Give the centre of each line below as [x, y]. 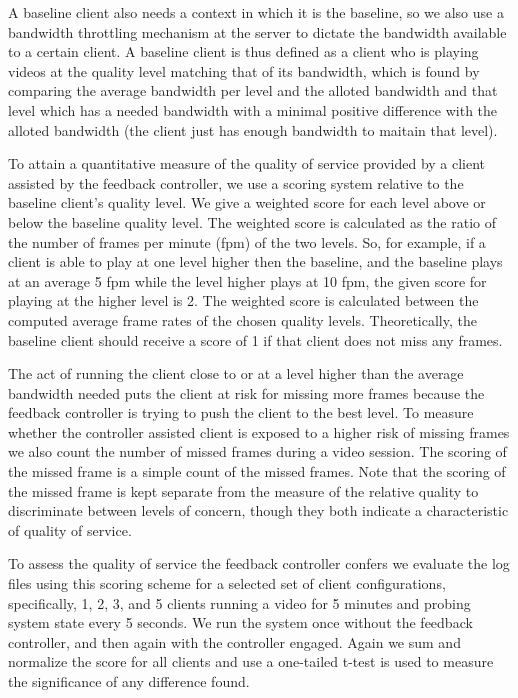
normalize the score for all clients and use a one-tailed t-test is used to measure [251, 661]
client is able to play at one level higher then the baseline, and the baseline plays [255, 261]
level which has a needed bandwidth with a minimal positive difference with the [253, 109]
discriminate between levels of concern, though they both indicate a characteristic [258, 510]
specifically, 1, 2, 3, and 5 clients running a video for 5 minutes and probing [239, 602]
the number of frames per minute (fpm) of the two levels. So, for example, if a [247, 241]
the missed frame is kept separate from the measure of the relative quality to [243, 490]
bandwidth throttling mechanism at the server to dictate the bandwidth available [257, 31]
